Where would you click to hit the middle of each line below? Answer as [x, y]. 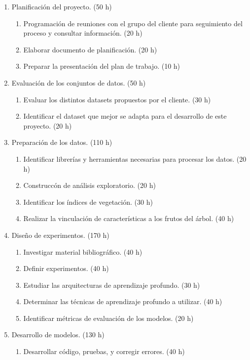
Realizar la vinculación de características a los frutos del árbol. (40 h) [129, 218]
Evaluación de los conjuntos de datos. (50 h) [79, 82]
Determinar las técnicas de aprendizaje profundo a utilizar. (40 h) [123, 301]
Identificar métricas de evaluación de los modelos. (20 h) [108, 318]
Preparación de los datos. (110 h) [62, 142]
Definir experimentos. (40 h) [66, 268]
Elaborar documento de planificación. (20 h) [90, 49]
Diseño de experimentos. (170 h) [60, 235]
